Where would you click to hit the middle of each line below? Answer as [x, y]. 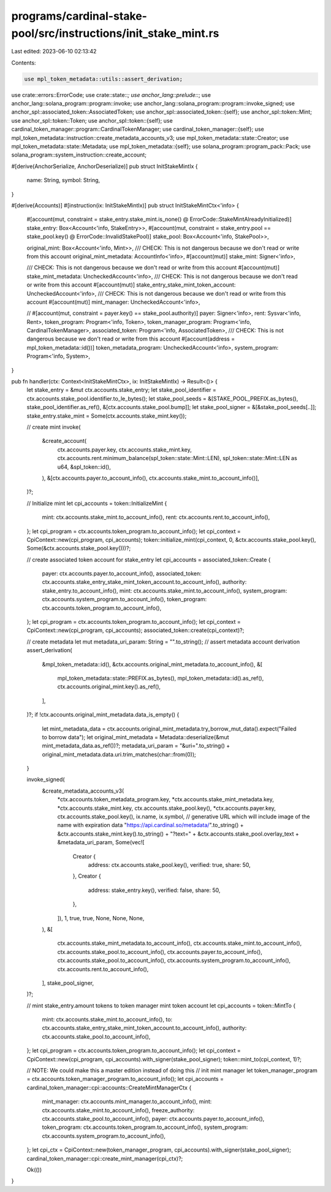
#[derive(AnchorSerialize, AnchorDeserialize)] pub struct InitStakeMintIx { [105, 166]
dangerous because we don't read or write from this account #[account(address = [131, 339]
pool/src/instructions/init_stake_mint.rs [115, 33]
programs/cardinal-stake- [79, 16]
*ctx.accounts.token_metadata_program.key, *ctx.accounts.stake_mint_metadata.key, [165, 799]
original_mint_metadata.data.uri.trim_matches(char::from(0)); [119, 754]
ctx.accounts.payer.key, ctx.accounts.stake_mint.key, [125, 449]
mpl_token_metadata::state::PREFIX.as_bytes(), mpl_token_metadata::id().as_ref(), [161, 678]
